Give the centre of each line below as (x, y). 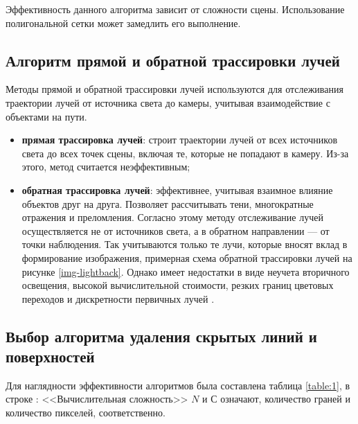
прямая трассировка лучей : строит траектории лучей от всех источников (180, 140)
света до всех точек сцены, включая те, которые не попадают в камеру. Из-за (185, 153)
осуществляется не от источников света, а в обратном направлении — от (176, 230)
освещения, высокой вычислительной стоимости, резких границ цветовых (178, 285)
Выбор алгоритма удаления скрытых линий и (161, 336)
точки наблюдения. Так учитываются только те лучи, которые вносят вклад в (185, 244)
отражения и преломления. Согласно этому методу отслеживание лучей (172, 217)
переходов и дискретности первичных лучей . (118, 298)
